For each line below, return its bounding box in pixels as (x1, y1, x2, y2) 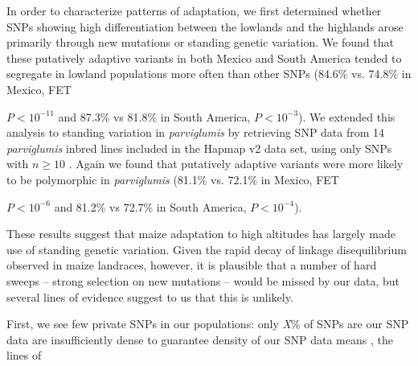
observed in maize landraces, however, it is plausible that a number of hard (6, 257, 377, 273)
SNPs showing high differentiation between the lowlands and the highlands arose (6, 18, 404, 35)
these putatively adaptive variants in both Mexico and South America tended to (6, 49, 402, 66)
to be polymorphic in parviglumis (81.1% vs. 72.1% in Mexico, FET (6, 171, 339, 187)
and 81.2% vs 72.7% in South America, (54, 198, 247, 215)
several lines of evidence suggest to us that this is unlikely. (6, 288, 293, 305)
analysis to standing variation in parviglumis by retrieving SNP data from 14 (6, 124, 385, 141)
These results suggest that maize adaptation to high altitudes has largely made (6, 225, 395, 242)
